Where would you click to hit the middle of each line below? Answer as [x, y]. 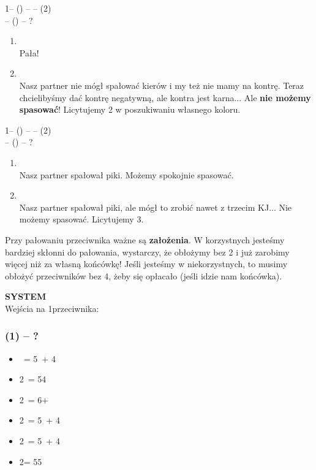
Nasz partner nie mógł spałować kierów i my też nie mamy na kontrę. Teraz [162, 85]
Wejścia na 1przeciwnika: [52, 308]
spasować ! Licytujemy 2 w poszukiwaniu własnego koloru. [130, 109]
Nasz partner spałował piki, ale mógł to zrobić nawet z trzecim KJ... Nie [156, 207]
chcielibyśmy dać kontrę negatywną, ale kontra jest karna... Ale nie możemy [165, 97]
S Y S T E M [26, 296]
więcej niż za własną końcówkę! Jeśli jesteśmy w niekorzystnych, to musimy [146, 264]
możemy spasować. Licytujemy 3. [81, 219]
